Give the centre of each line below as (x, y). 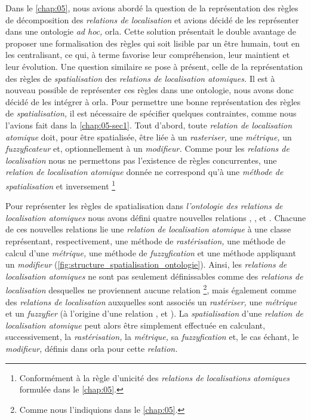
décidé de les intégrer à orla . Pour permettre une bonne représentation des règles (153, 101)
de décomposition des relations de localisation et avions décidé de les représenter (152, 19)
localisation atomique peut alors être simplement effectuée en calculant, (136, 325)
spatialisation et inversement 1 (61, 185)
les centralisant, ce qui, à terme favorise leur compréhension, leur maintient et (148, 55)
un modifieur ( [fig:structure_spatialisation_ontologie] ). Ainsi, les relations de (146, 264)
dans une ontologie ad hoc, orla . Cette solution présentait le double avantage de (151, 31)
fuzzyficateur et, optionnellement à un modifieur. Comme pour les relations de (147, 148)
